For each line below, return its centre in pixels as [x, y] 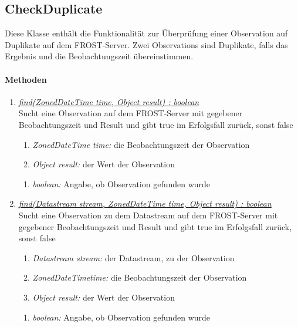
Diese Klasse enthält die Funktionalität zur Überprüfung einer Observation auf [146, 33]
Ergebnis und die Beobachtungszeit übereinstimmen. [99, 56]
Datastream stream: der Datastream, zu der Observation [133, 257]
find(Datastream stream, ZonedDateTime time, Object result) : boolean [145, 203]
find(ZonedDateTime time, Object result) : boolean [109, 101]
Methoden [26, 79]
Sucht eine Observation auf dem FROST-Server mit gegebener [131, 113]
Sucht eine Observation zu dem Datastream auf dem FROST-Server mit [148, 215]
